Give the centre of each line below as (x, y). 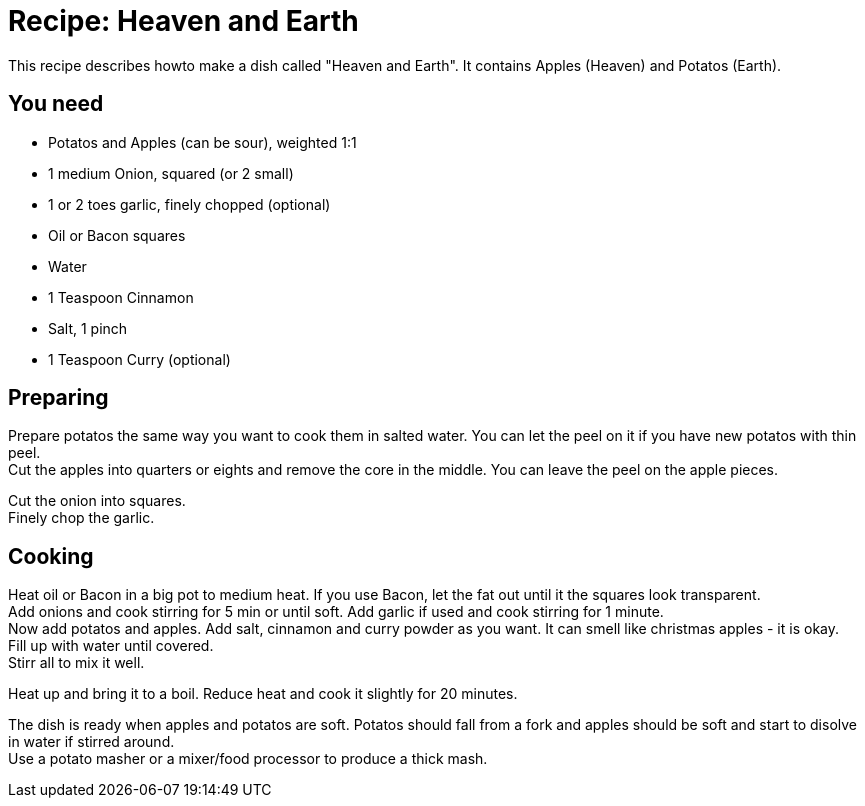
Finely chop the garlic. (81, 518)
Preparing (58, 398)
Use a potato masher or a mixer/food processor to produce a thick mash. (248, 759)
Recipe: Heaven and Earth (183, 21)
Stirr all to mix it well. (76, 663)
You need (56, 104)
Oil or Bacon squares (117, 235)
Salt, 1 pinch (88, 328)
